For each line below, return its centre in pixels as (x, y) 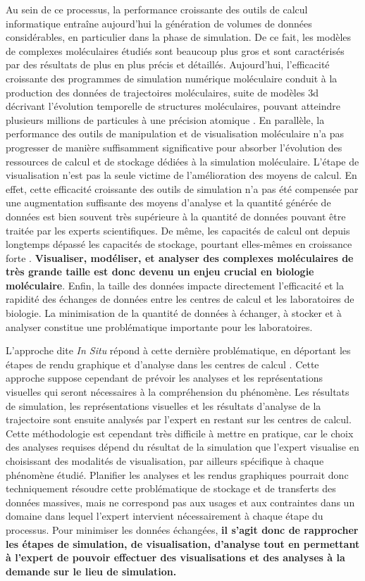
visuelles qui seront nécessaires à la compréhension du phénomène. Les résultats (178, 392)
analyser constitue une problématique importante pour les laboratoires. (159, 326)
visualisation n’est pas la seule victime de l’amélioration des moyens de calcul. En (181, 175)
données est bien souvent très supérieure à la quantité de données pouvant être (176, 216)
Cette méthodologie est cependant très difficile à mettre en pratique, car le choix (180, 433)
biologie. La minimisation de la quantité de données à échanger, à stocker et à (174, 313)
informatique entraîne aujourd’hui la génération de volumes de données (159, 23)
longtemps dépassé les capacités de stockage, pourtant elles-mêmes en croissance (179, 244)
